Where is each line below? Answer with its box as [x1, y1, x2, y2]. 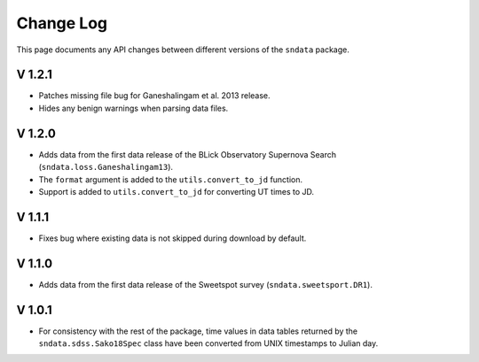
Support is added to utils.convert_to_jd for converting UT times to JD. [38, 186, 315, 196]
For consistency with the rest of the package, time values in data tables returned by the [38, 326, 358, 336]
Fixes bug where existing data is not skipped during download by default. [38, 233, 307, 243]
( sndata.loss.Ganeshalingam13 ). [38, 162, 173, 173]
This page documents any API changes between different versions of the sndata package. [16, 44, 349, 55]
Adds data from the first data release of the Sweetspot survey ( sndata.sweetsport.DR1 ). [38, 279, 373, 289]
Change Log [16, 13, 108, 33]
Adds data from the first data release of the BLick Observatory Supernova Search [38, 149, 337, 159]
